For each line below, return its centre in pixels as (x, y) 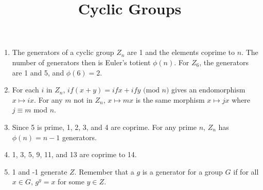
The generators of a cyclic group (63, 52)
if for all (246, 171)
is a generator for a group (182, 171)
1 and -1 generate (40, 171)
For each (25, 90)
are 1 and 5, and (38, 72)
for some (71, 182)
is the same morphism (170, 99)
